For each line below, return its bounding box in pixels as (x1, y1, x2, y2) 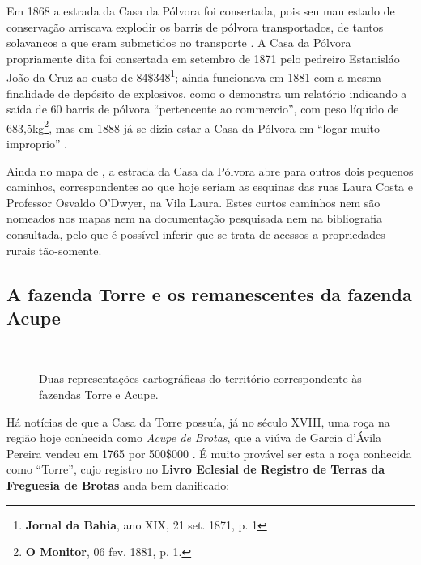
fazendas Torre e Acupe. (39, 386, 159, 402)
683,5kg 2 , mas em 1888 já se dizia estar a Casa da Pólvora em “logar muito (6, 117, 381, 136)
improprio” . (6, 135, 68, 152)
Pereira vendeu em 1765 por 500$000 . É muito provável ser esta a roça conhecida (6, 444, 412, 461)
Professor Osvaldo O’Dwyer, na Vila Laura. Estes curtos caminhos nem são (6, 193, 381, 210)
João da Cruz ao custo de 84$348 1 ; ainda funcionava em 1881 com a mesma (6, 66, 382, 86)
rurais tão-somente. (6, 241, 102, 258)
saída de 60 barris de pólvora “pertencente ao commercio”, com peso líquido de (6, 100, 399, 117)
